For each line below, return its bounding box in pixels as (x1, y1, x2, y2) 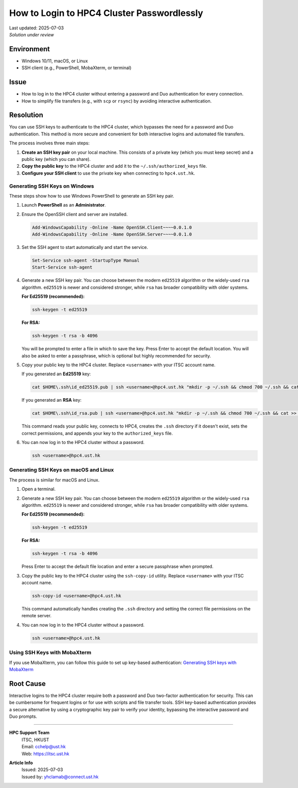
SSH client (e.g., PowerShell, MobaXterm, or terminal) (21, 65, 132, 71)
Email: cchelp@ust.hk (21, 744, 66, 750)
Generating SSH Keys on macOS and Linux (9, 466, 114, 473)
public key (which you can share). (21, 156, 91, 162)
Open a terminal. (21, 486, 56, 492)
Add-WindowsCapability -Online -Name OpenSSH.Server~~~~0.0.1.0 (32, 231, 192, 237)
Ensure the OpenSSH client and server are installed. (21, 211, 128, 217)
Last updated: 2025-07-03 (9, 25, 64, 31)
